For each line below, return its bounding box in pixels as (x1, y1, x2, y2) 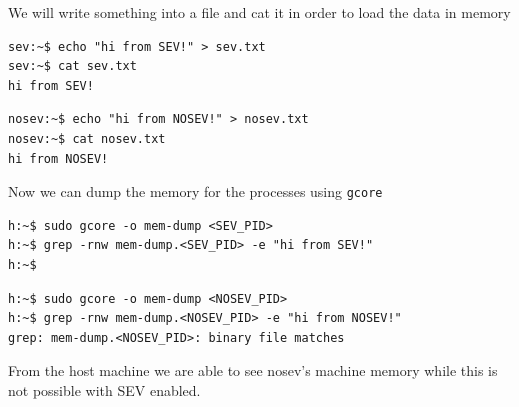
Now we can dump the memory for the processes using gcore (8, 181, 383, 202)
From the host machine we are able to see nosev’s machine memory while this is (8, 360, 498, 381)
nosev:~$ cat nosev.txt (8, 131, 166, 146)
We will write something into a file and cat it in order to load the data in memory (8, 2, 511, 22)
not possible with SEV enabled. (8, 379, 201, 400)
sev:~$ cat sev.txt (8, 59, 137, 74)
